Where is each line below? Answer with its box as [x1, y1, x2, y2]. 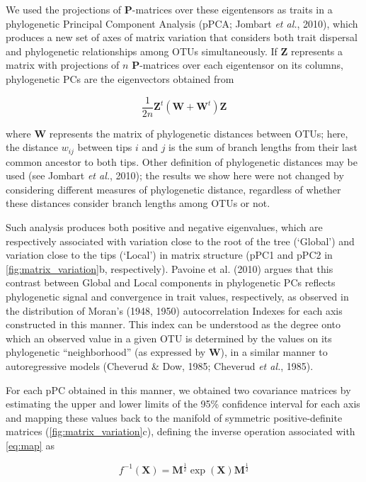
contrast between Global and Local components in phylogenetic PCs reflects [6, 275, 336, 290]
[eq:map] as [6, 437, 55, 452]
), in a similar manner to [220, 344, 328, 359]
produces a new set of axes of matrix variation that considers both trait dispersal [6, 30, 358, 45]
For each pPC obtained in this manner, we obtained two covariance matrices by [6, 382, 351, 397]
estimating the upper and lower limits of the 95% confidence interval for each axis [6, 396, 360, 411]
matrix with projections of [6, 57, 120, 72]
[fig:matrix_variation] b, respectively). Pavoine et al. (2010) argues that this [6, 261, 333, 276]
